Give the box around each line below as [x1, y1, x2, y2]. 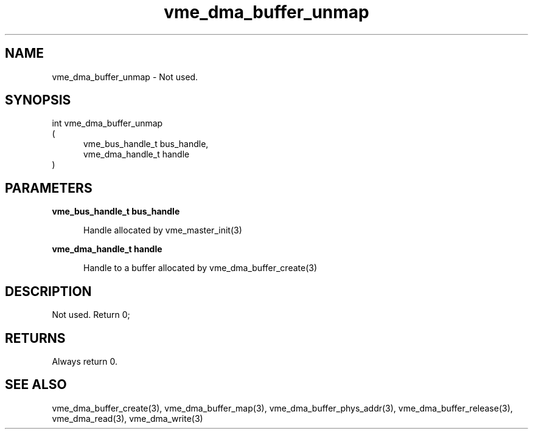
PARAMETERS [5, 180, 92, 196]
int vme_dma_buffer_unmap [52, 118, 163, 129]
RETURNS [5, 330, 66, 346]
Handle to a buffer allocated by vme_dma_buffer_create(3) [83, 263, 318, 274]
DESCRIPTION [5, 283, 92, 299]
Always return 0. [52, 356, 118, 367]
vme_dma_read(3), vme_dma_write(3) [52, 413, 203, 424]
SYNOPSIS [5, 92, 71, 108]
